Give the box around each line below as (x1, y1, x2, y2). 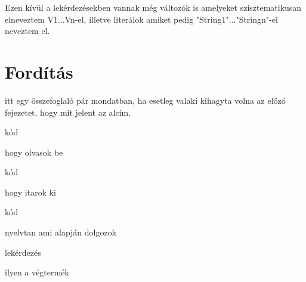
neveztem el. (5, 24, 50, 37)
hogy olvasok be (5, 145, 63, 158)
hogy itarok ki (5, 185, 57, 198)
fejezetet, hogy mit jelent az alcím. (5, 106, 131, 118)
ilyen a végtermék (5, 266, 69, 278)
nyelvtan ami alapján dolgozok (5, 226, 117, 238)
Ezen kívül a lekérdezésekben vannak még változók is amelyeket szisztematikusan (5, 1, 302, 13)
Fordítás (5, 59, 73, 83)
